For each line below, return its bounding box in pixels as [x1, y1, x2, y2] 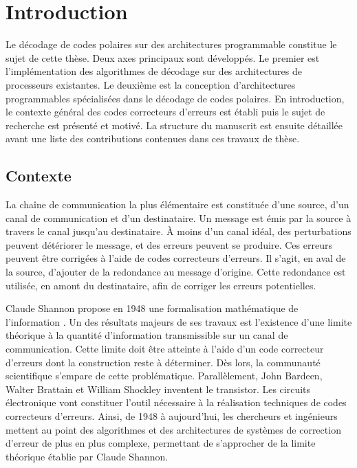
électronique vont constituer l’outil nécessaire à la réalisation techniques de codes [6, 395, 347, 410]
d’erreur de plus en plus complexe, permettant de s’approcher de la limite [6, 436, 316, 450]
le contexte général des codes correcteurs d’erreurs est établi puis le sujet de [6, 104, 325, 119]
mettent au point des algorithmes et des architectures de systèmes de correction [6, 422, 341, 436]
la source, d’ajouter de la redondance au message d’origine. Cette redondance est [6, 265, 346, 279]
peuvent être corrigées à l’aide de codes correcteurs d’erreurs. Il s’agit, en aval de [6, 251, 346, 265]
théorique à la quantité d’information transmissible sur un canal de [6, 328, 288, 342]
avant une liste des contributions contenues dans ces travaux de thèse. [6, 131, 300, 146]
